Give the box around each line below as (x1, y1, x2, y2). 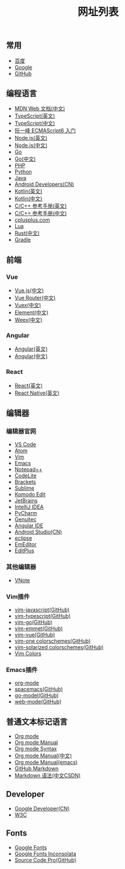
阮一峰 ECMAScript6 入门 (14, 127, 76, 134)
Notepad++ (14, 466, 43, 473)
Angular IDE (14, 522, 44, 529)
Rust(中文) (14, 230, 40, 237)
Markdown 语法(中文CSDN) (14, 772, 81, 779)
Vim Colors (14, 650, 42, 657)
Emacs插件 (6, 666, 38, 674)
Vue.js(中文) (14, 287, 44, 294)
